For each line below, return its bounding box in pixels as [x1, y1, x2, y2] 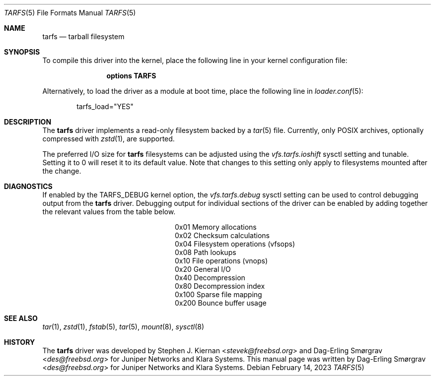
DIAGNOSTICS [4, 182, 53, 190]
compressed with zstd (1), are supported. [42, 134, 175, 143]
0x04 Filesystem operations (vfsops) [175, 240, 295, 248]
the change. [42, 167, 81, 175]
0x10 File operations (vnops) [175, 256, 268, 265]
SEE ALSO [4, 314, 38, 322]
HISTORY [4, 338, 35, 346]
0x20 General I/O [175, 265, 231, 273]
